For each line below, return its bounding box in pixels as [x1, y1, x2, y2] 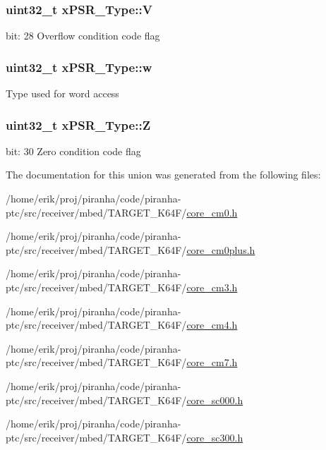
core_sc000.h [186, 392, 243, 407]
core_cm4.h [186, 317, 238, 332]
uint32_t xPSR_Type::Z [6, 116, 151, 133]
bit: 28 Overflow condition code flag [6, 28, 160, 43]
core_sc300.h [186, 430, 243, 444]
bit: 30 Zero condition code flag [6, 143, 141, 158]
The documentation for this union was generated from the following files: [6, 167, 321, 182]
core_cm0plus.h [186, 242, 255, 257]
